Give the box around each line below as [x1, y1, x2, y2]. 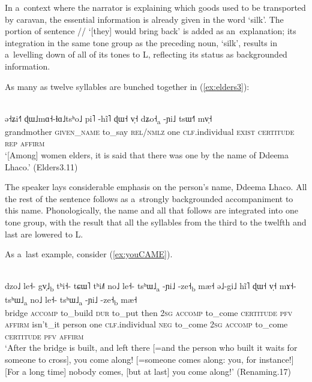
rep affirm [5, 137, 45, 149]
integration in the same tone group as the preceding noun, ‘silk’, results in [5, 36, 278, 49]
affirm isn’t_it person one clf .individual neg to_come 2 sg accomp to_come [5, 318, 288, 330]
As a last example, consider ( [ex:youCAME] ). [5, 248, 173, 260]
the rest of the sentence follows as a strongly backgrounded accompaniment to [5, 192, 293, 204]
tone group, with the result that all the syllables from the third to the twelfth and [5, 216, 307, 228]
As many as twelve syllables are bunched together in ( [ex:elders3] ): [5, 80, 250, 92]
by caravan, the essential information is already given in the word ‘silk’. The [5, 13, 284, 25]
